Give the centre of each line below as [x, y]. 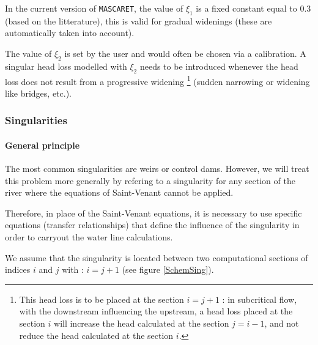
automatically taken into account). [70, 33]
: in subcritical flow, [260, 299]
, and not [282, 323]
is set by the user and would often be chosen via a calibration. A [185, 53]
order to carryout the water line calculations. [89, 237]
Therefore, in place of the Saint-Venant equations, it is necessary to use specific [153, 213]
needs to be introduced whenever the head [219, 66]
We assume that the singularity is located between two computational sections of [157, 257]
